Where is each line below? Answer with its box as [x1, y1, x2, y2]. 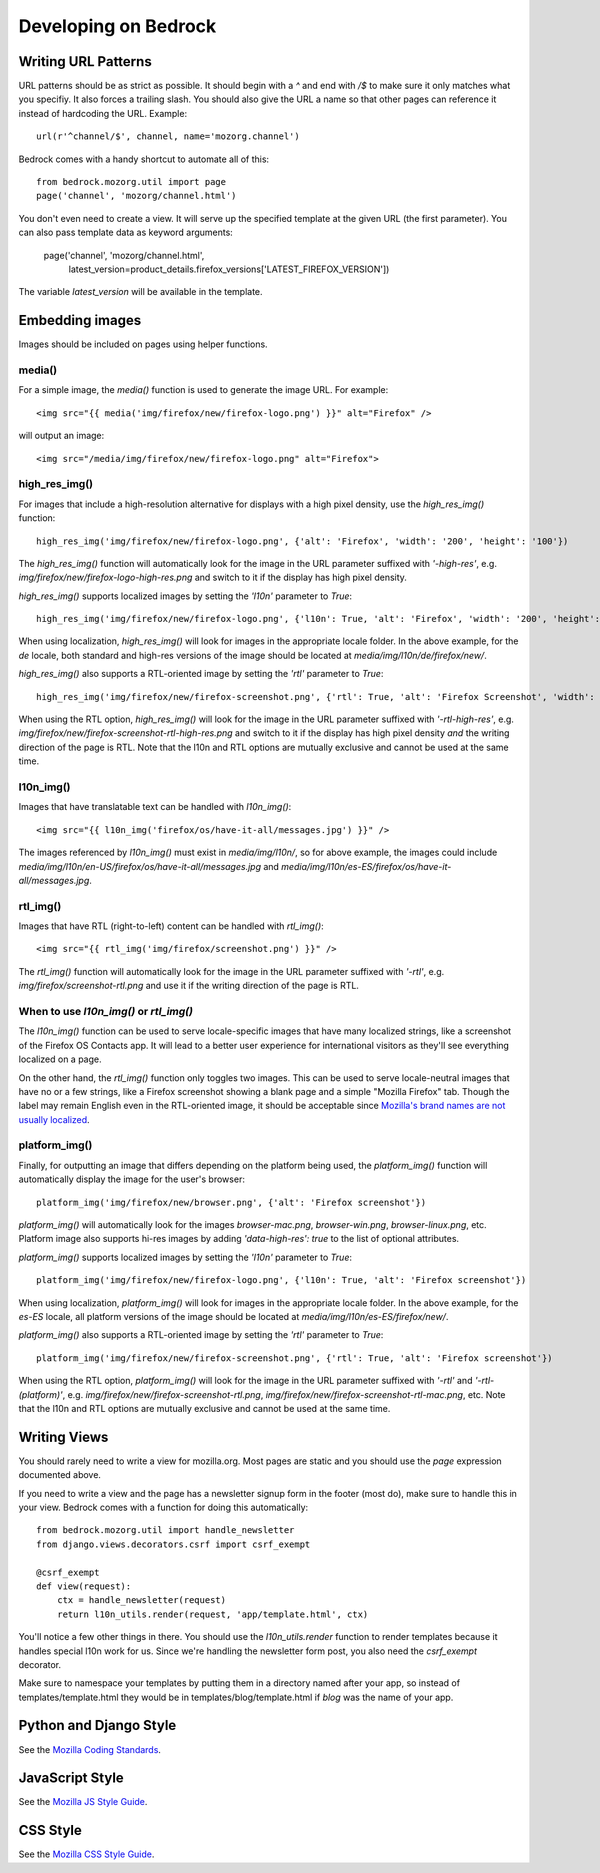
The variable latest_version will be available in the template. [18, 286, 264, 298]
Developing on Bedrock [18, 15, 217, 37]
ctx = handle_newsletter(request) [56, 1595, 227, 1606]
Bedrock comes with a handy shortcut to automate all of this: [18, 153, 270, 165]
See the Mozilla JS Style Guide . [18, 1796, 148, 1808]
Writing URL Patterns [18, 53, 152, 70]
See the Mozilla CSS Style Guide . [18, 1848, 155, 1860]
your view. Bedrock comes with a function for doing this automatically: [18, 1501, 309, 1513]
